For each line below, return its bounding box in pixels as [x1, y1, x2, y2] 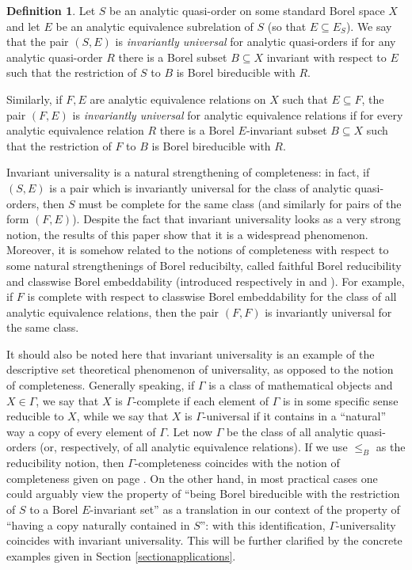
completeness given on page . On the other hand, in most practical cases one [6, 469, 378, 486]
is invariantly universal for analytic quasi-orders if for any [115, 33, 396, 50]
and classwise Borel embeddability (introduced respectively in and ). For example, [6, 272, 405, 289]
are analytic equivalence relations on [90, 90, 266, 107]
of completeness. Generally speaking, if [6, 377, 195, 393]
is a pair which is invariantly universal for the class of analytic [49, 179, 352, 196]
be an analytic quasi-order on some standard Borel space [109, 2, 385, 18]
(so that [267, 17, 307, 34]
